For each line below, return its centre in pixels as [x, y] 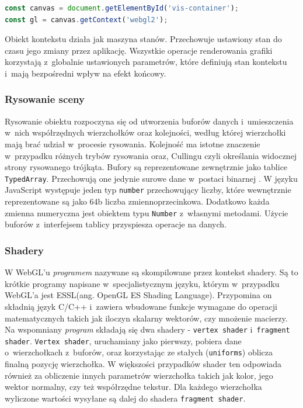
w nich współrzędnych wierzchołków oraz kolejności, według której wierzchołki [145, 132]
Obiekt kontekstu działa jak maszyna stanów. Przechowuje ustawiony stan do [143, 39]
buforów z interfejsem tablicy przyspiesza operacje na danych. [116, 224]
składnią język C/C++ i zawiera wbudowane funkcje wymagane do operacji [141, 306]
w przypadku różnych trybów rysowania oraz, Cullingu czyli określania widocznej [151, 155]
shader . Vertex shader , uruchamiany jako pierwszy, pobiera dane [123, 340]
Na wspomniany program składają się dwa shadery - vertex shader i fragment [147, 329]
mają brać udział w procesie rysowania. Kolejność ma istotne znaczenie [133, 144]
